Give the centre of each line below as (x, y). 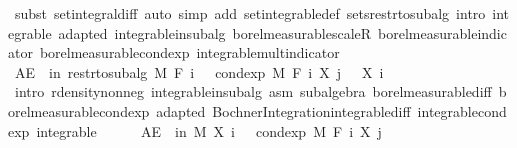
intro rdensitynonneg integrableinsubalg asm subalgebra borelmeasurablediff (253, 91)
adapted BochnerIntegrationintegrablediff (283, 110)
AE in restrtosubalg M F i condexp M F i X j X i (199, 71)
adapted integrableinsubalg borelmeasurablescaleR (215, 32)
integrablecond (462, 110)
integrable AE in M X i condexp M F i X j (209, 130)
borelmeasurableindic (442, 32)
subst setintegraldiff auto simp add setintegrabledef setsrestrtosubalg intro (250, 13)
